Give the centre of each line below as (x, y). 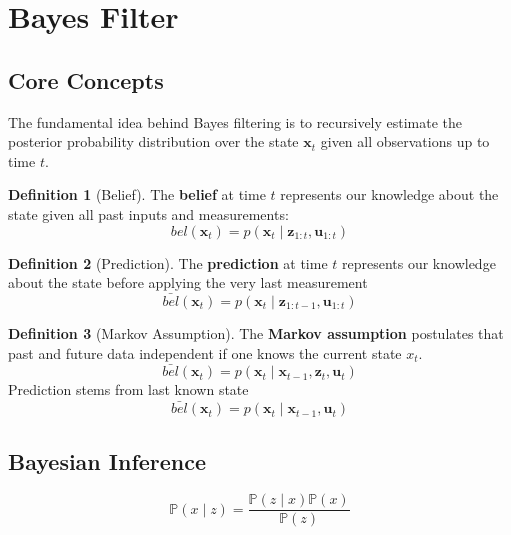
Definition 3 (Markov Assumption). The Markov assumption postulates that (256, 332)
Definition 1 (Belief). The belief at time (137, 194)
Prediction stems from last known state (128, 389)
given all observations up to (405, 141)
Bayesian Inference (107, 460)
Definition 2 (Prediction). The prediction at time (168, 262)
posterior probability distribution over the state (153, 141)
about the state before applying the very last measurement (188, 282)
